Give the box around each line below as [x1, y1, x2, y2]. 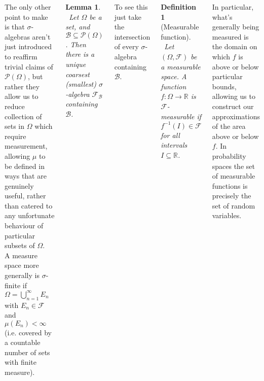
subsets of [5, 240, 35, 251]
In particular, [212, 2, 254, 12]
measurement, [5, 141, 48, 151]
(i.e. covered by [5, 327, 52, 337]
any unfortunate [5, 210, 55, 221]
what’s [212, 11, 233, 22]
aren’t [32, 31, 51, 42]
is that [5, 21, 25, 32]
